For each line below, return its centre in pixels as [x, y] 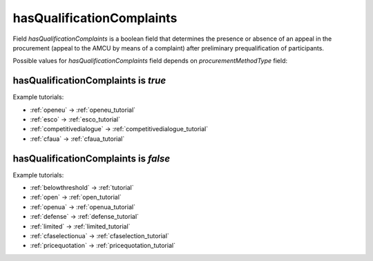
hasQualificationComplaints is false [92, 158]
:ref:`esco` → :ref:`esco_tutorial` [75, 119]
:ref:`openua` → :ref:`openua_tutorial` [83, 206]
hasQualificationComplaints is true [89, 80]
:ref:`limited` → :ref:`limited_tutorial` [80, 226]
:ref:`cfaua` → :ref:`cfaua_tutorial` [77, 139]
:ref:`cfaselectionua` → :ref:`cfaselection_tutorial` [99, 236]
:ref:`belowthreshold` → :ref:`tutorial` [82, 188]
